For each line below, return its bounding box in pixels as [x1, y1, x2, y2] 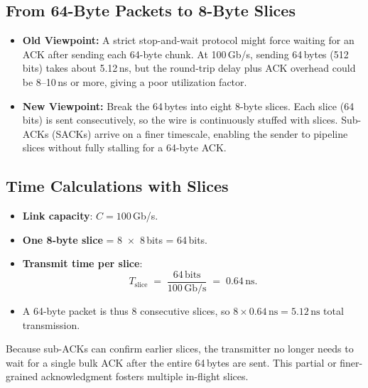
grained [6, 369, 38, 384]
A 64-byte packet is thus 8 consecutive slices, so [22, 303, 230, 318]
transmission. [22, 317, 80, 332]
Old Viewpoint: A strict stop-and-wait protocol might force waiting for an [22, 33, 355, 48]
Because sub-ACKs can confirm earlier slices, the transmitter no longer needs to [6, 341, 354, 356]
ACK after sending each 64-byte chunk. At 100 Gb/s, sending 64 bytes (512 [22, 46, 349, 61]
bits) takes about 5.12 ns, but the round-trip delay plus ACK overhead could [22, 60, 356, 75]
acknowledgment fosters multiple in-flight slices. [40, 369, 249, 384]
